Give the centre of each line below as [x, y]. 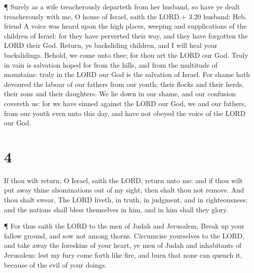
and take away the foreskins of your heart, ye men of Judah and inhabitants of [123, 245]
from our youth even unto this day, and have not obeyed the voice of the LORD [125, 113]
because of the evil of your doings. [55, 264]
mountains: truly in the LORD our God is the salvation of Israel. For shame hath [127, 74]
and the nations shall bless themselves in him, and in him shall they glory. [116, 209]
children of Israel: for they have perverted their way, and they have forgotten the [126, 35]
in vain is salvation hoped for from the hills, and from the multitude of [111, 64]
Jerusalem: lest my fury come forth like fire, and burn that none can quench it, [123, 255]
